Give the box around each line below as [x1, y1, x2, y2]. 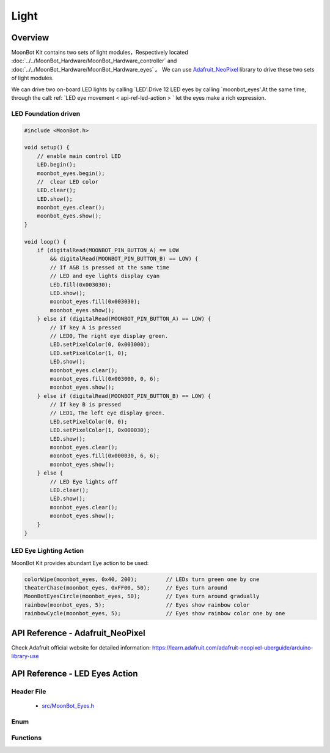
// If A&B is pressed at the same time [50, 264, 169, 271]
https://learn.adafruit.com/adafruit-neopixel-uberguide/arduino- [152, 643, 313, 651]
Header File [11, 687, 46, 695]
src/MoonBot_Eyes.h [42, 702, 95, 710]
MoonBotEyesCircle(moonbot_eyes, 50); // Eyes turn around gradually [24, 593, 260, 600]
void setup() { [24, 144, 70, 151]
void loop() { [24, 238, 67, 245]
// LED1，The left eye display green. [50, 410, 165, 416]
